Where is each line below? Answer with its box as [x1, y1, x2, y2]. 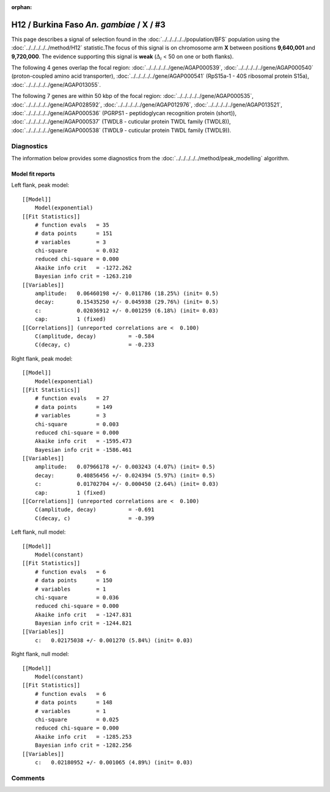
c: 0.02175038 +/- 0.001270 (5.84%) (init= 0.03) [34, 637, 193, 644]
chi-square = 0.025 [34, 716, 119, 723]
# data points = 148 [34, 699, 113, 706]
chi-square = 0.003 [34, 420, 119, 428]
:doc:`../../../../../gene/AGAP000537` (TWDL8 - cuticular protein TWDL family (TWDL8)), [11, 118, 232, 125]
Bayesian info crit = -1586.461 [34, 446, 132, 453]
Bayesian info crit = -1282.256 [34, 742, 132, 749]
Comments [11, 774, 45, 782]
